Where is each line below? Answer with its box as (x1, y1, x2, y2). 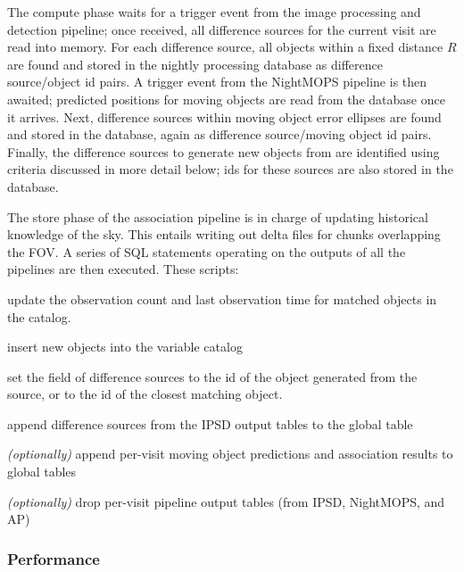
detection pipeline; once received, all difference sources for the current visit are (7, 20, 436, 38)
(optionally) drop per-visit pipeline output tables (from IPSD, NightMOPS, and (7, 492, 445, 510)
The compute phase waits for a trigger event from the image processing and (7, 3, 421, 21)
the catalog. (7, 307, 71, 326)
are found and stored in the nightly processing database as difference (7, 54, 383, 73)
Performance (7, 547, 100, 569)
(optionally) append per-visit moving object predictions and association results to (7, 444, 453, 463)
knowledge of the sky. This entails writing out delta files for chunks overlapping (7, 225, 441, 244)
